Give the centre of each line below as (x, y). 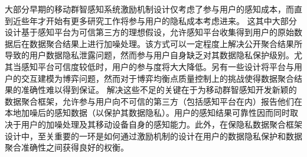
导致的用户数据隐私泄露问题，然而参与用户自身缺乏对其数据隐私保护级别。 (149, 55)
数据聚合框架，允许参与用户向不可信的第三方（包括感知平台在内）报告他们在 (153, 101)
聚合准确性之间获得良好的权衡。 (67, 147)
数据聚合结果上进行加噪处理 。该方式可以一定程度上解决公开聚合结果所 (166, 43)
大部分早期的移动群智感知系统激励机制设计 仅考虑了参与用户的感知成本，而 (149, 9)
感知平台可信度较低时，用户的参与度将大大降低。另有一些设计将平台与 (157, 66)
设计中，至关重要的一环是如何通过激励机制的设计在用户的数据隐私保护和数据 (153, 136)
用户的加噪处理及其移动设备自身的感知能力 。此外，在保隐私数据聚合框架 (161, 124)
